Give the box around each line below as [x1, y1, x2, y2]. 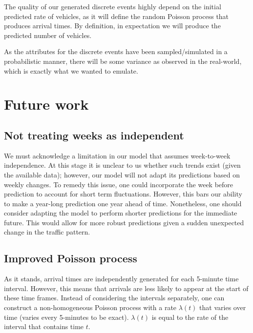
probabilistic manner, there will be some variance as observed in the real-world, [4, 56, 242, 66]
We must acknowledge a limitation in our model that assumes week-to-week [4, 150, 231, 160]
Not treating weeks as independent [4, 127, 184, 142]
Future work [4, 94, 89, 114]
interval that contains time [4, 321, 84, 332]
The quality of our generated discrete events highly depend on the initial [4, 1, 221, 11]
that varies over [199, 302, 246, 313]
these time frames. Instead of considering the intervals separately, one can [4, 293, 225, 303]
